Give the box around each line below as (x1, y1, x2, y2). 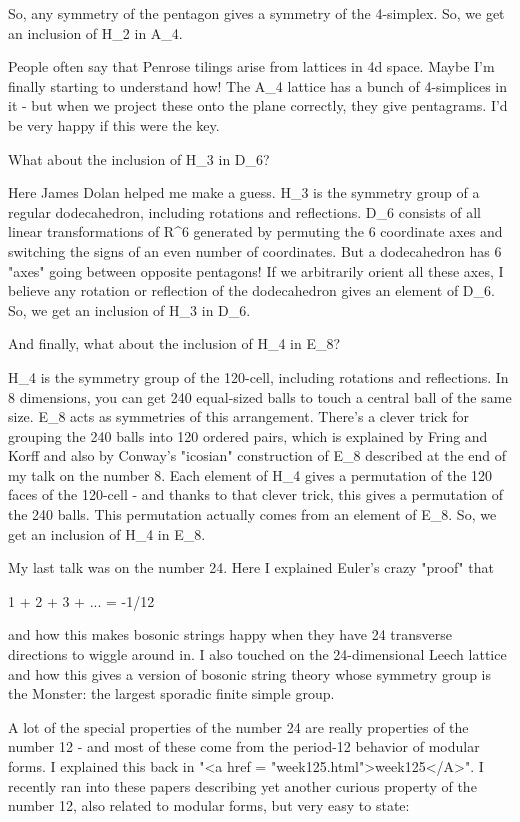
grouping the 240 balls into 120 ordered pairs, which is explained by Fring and (8, 425, 488, 446)
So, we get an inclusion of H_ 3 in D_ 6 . (8, 299, 251, 320)
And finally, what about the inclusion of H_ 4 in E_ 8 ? (8, 333, 341, 354)
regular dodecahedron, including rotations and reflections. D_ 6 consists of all (8, 201, 481, 222)
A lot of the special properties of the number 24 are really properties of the (8, 716, 469, 737)
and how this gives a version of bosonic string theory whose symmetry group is (8, 663, 492, 684)
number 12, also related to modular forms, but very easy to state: (8, 795, 410, 816)
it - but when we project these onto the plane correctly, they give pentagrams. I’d (8, 95, 508, 116)
